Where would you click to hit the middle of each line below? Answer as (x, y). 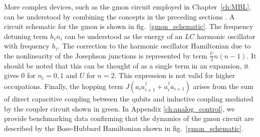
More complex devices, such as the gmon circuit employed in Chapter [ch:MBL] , (128, 6)
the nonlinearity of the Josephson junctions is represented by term (106, 55)
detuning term (26, 36)
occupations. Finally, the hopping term (64, 86)
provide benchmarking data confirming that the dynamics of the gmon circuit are (129, 118)
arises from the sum (223, 86)
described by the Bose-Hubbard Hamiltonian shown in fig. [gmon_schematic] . (124, 128)
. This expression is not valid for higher (175, 75)
